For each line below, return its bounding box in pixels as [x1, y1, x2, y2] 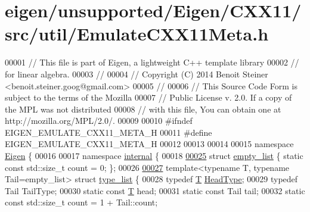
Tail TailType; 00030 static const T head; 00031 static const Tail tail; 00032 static [5, 184, 305, 197]
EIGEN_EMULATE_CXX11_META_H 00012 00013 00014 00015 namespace [5, 138, 294, 150]
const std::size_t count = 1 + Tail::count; [5, 196, 158, 208]
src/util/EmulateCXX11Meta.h [5, 21, 269, 46]
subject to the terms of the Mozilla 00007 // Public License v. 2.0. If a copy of [5, 91, 292, 104]
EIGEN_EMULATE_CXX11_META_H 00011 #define [5, 126, 212, 138]
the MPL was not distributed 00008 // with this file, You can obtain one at [5, 102, 281, 115]
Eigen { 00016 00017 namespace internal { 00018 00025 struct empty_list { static [5, 149, 303, 162]
